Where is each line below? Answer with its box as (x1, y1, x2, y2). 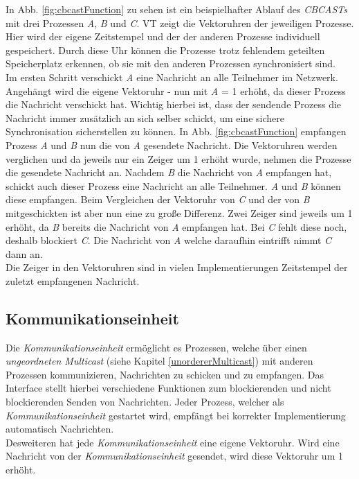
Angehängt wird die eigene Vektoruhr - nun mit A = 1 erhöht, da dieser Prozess (6, 83, 346, 98)
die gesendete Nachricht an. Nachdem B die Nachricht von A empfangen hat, (6, 165, 332, 180)
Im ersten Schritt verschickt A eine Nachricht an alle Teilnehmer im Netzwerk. (6, 69, 338, 84)
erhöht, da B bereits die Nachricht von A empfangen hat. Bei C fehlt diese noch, (6, 219, 347, 234)
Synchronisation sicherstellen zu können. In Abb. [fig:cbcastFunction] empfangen (6, 124, 347, 139)
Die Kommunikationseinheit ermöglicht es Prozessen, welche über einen (6, 340, 307, 354)
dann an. (6, 246, 43, 261)
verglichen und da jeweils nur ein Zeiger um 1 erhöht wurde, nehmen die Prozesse (6, 151, 351, 166)
